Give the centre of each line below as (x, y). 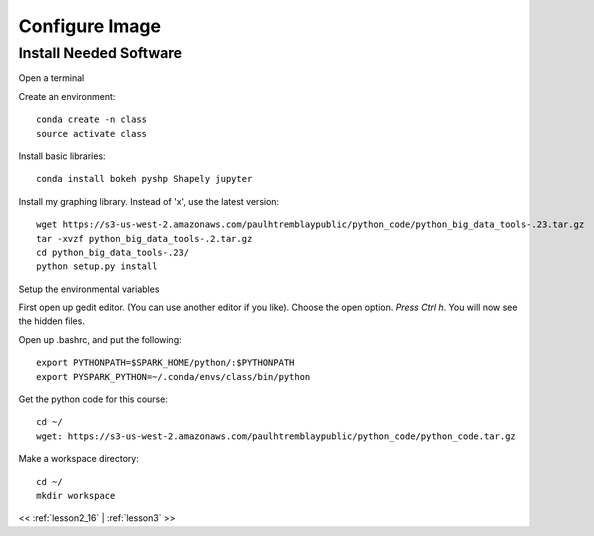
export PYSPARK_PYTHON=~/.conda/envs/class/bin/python (173, 376)
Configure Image (90, 26)
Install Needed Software (100, 53)
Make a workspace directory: (78, 459)
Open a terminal (51, 78)
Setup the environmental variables (89, 289)
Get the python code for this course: (93, 399)
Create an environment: (67, 96)
